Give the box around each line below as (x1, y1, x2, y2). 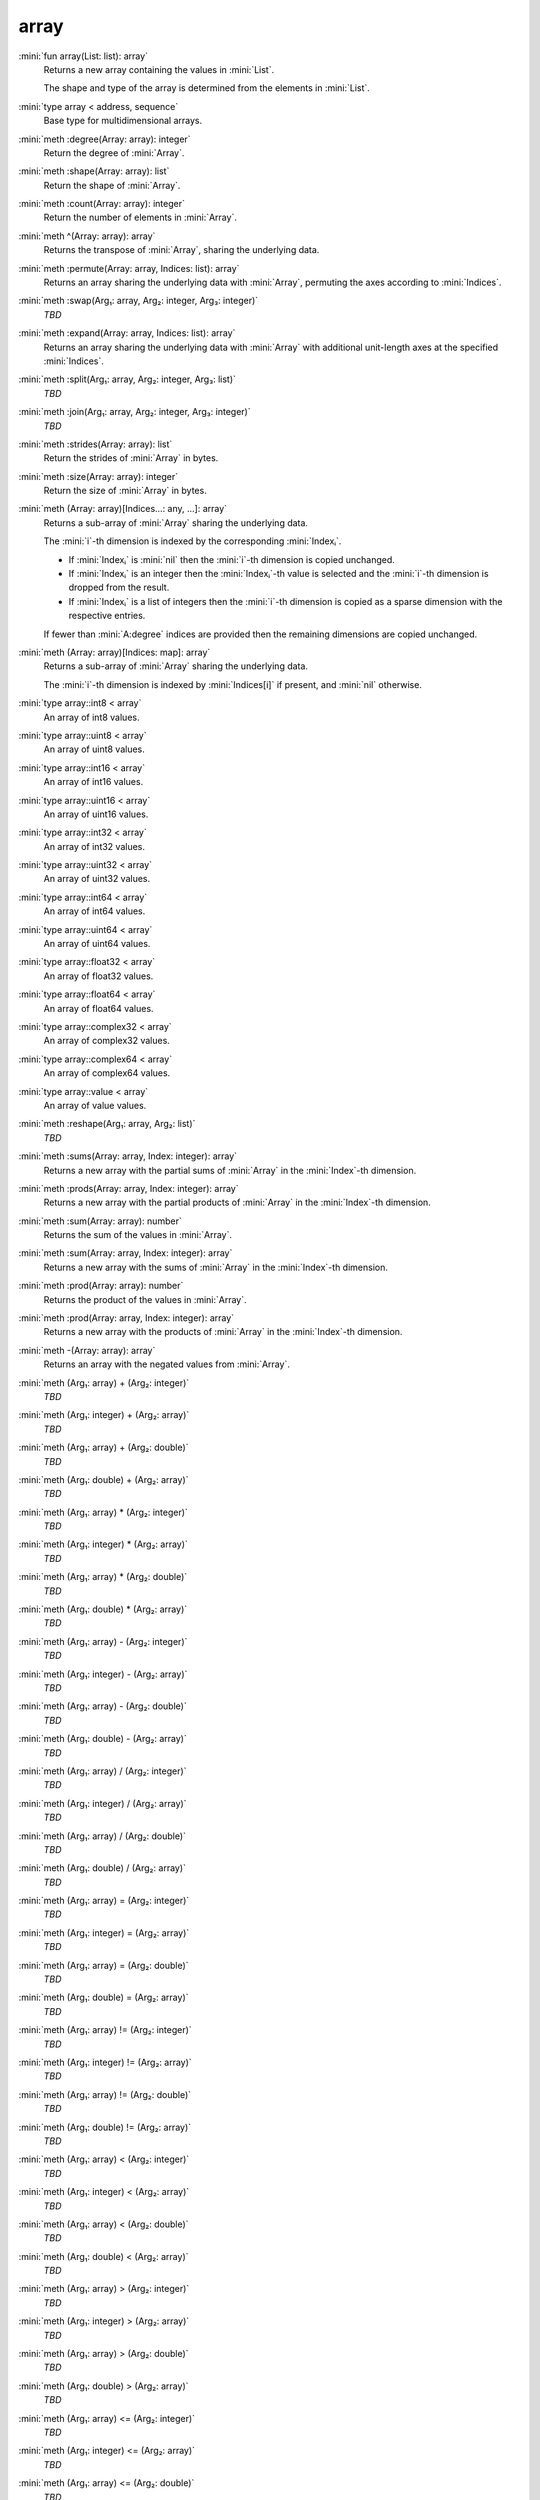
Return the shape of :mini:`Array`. (43, 179, 181, 191)
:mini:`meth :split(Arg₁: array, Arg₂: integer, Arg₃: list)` (18, 373, 237, 385)
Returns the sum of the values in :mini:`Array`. (43, 1229, 233, 1241)
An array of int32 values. (43, 840, 145, 852)
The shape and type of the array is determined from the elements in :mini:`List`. (43, 82, 370, 94)
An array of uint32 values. (43, 873, 151, 885)
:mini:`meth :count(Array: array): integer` (18, 198, 185, 210)
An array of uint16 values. (43, 808, 149, 820)
